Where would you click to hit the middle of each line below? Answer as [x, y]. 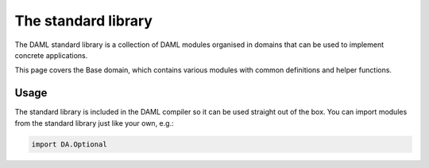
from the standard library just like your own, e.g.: [94, 123]
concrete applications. [51, 55]
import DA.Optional [69, 144]
